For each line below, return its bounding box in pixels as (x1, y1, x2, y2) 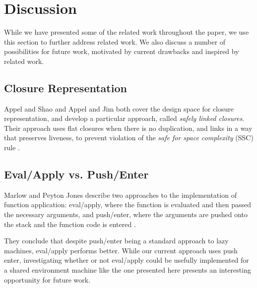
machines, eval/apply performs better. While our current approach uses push (4, 245, 238, 255)
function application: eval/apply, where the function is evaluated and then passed (4, 199, 252, 210)
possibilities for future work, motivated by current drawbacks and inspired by (4, 46, 239, 57)
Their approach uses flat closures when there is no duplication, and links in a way (4, 122, 253, 133)
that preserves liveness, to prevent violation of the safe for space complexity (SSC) (4, 132, 254, 143)
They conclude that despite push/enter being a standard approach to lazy (4, 235, 229, 246)
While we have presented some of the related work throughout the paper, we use (4, 27, 249, 37)
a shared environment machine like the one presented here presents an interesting (4, 265, 251, 275)
